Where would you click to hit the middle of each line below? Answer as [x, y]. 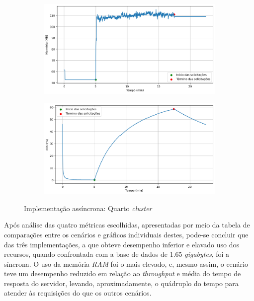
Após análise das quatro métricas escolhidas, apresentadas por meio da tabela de [127, 225]
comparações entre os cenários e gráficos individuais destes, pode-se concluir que [126, 234]
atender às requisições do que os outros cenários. [78, 293]
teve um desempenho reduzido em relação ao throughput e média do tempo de [123, 273]
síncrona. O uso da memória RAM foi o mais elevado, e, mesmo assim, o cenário [126, 263]
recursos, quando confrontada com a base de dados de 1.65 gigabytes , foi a [117, 254]
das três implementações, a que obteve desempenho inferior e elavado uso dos [122, 244]
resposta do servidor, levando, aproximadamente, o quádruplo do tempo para [121, 283]
